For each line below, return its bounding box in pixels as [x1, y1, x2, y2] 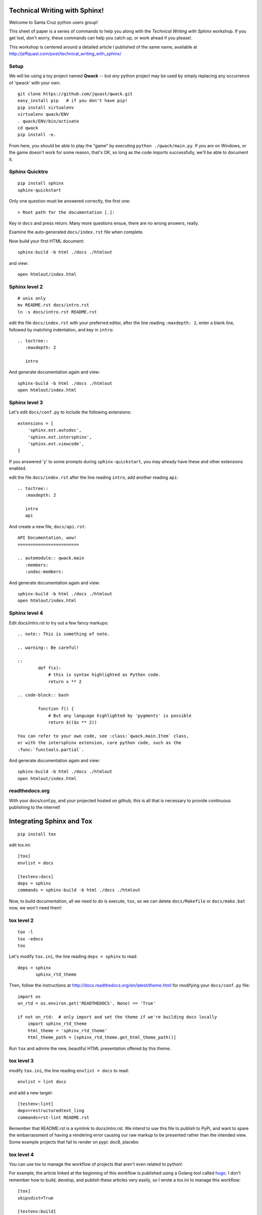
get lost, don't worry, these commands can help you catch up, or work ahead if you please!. [9, 35, 193, 41]
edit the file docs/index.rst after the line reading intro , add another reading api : [9, 474, 179, 480]
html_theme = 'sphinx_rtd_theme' [27, 1028, 108, 1033]
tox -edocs [17, 936, 44, 941]
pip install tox [17, 831, 56, 837]
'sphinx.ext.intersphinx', [27, 434, 92, 440]
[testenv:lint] [17, 1101, 54, 1107]
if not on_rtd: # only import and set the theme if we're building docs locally [17, 1014, 217, 1020]
